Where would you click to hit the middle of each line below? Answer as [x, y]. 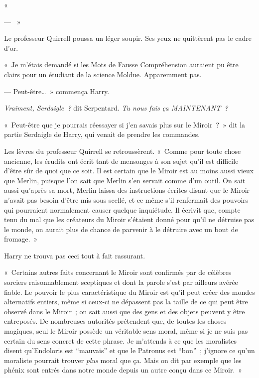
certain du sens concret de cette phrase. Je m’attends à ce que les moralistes [121, 340]
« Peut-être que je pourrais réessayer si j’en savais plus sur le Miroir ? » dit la [125, 124]
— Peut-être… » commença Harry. [57, 91]
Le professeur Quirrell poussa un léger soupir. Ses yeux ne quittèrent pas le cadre [128, 38]
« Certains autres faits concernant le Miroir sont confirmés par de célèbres [118, 272]
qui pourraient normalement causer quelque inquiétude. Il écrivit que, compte [122, 209]
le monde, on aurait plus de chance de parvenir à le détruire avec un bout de [121, 229]
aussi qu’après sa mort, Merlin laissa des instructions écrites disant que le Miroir [127, 190]
